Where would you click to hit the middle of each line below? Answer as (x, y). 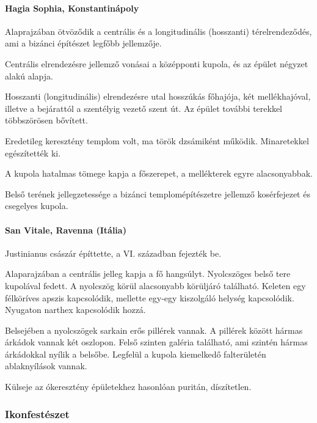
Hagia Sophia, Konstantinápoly (72, 8)
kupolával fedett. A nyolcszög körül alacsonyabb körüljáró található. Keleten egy (155, 285)
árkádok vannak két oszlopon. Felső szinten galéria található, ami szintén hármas (156, 342)
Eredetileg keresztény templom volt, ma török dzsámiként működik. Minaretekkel (157, 140)
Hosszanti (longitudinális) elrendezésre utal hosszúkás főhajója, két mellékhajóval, (158, 96)
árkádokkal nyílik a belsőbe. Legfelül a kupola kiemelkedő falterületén (136, 354)
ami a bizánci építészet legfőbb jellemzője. (83, 43)
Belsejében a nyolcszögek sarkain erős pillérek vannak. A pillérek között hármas (154, 330)
